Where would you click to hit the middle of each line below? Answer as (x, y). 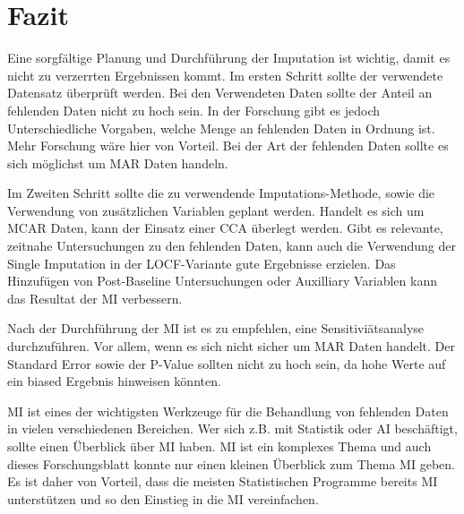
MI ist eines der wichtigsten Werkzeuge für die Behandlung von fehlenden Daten (228, 411)
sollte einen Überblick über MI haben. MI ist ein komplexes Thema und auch (219, 446)
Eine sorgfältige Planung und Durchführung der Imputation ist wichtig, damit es (229, 58)
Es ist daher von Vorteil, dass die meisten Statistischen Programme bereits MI (223, 481)
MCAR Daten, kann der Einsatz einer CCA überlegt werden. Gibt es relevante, (225, 228)
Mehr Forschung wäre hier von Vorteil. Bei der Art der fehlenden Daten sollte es (228, 146)
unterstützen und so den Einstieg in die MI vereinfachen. (163, 498)
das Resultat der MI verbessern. (95, 298)
